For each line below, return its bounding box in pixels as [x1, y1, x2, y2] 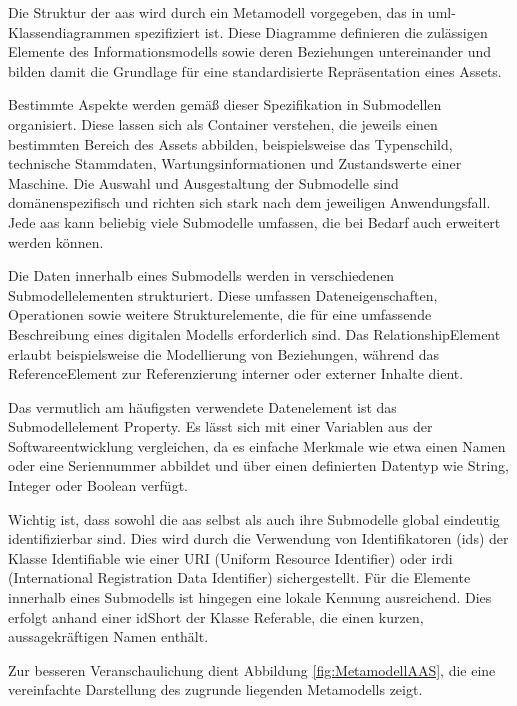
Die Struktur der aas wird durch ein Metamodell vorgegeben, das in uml [8, 2, 452, 22]
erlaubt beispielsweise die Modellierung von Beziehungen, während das [8, 343, 440, 364]
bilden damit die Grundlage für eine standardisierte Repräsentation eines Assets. [8, 60, 502, 81]
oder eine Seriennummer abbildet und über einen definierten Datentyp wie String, [8, 455, 509, 476]
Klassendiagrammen [8, 21, 131, 42]
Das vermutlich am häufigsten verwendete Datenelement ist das [8, 396, 397, 417]
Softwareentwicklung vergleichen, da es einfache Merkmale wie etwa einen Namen [8, 435, 506, 456]
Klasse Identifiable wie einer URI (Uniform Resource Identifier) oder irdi [8, 547, 453, 568]
